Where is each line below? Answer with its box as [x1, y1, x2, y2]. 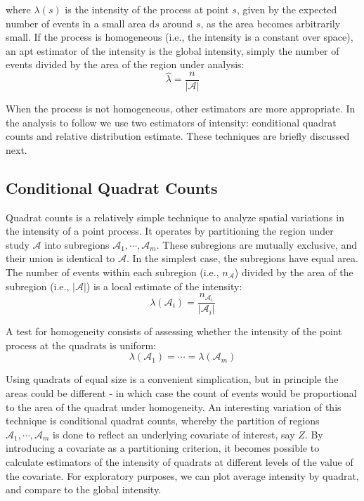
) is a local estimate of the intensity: [86, 278, 242, 293]
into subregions [44, 237, 110, 252]
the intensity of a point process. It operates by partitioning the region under [6, 223, 334, 238]
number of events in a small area [6, 15, 146, 30]
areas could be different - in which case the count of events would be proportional [6, 386, 357, 401]
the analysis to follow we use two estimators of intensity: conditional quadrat [6, 115, 337, 129]
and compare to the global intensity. [6, 482, 162, 497]
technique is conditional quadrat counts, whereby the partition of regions [6, 413, 320, 428]
